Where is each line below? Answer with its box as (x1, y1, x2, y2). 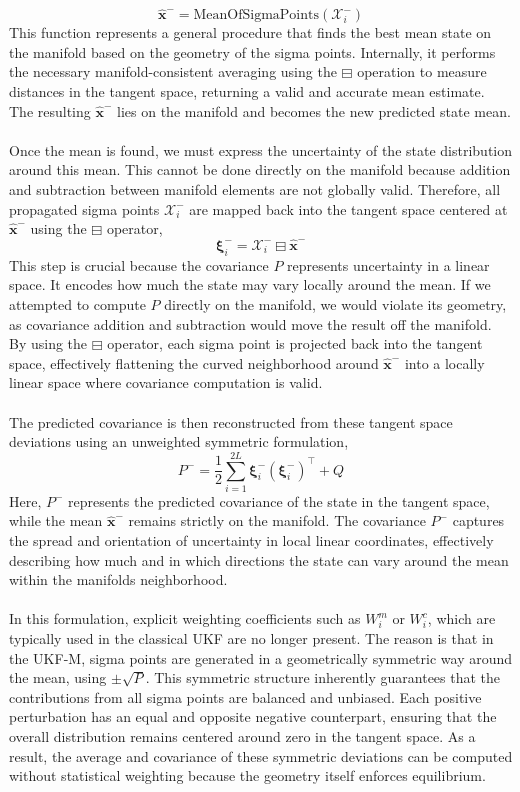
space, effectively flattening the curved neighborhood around (9, 352, 379, 373)
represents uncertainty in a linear (287, 254, 490, 275)
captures (452, 510, 505, 531)
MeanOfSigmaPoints (193, 8, 320, 23)
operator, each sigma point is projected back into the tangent (107, 333, 483, 354)
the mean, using (9, 667, 107, 688)
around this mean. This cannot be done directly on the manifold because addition (9, 159, 511, 180)
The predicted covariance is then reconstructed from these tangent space (9, 411, 453, 432)
